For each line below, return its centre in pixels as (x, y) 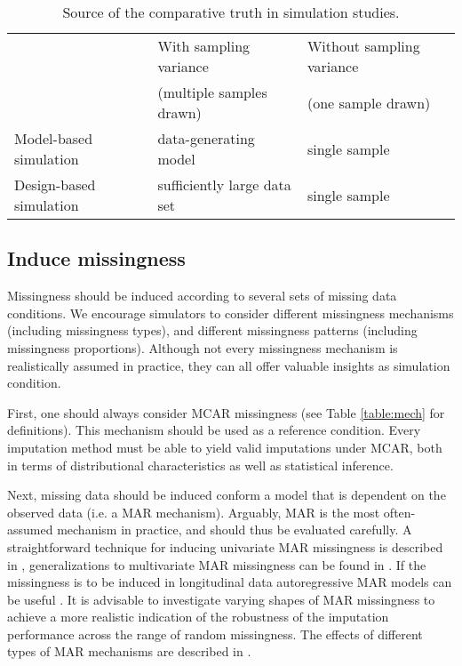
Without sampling (363, 46)
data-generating (206, 138)
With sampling (204, 46)
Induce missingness (96, 258)
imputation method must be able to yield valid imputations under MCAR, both (225, 447)
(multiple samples (212, 92)
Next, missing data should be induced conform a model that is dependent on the (227, 495)
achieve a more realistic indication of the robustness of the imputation (198, 617)
